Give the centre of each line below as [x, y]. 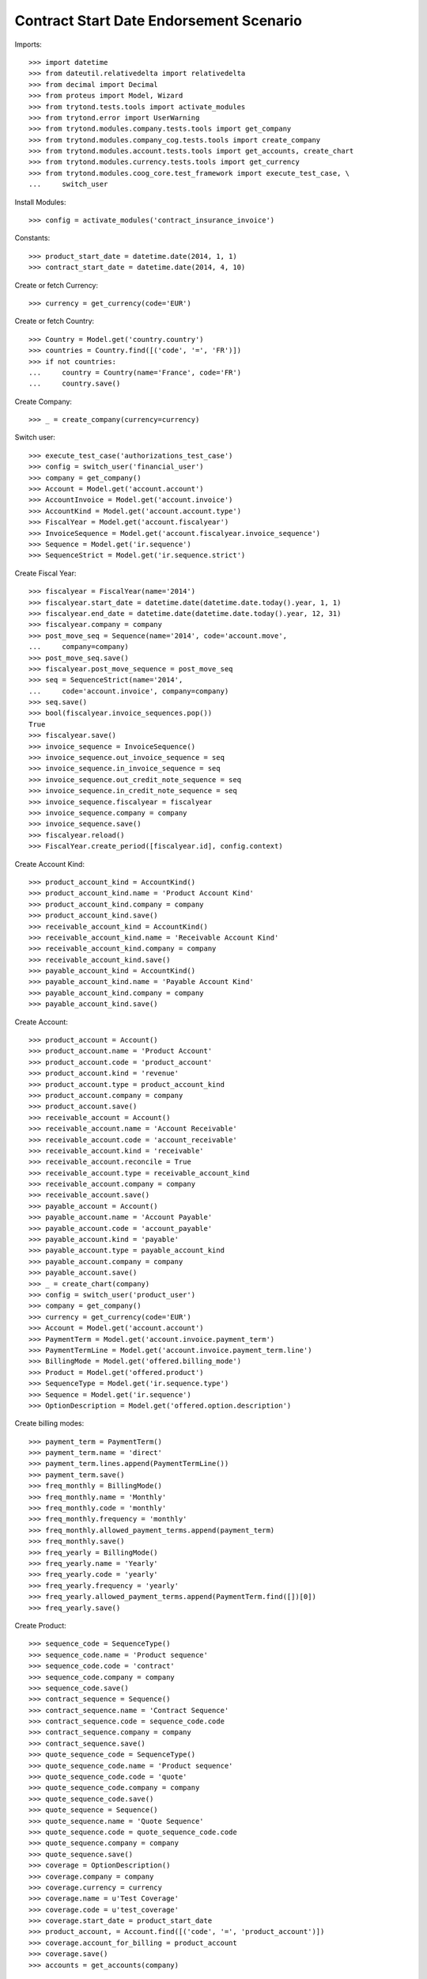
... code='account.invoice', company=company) [129, 691]
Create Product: [40, 1625]
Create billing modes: [49, 1423]
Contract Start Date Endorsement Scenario [158, 21]
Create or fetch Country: [55, 321]
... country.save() [75, 384]
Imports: [28, 44]
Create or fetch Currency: [57, 285]
